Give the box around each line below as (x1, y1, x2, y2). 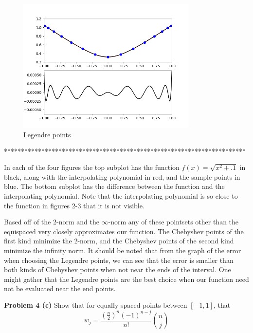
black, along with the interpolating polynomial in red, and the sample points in (4, 171, 240, 182)
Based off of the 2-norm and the (4, 217, 99, 227)
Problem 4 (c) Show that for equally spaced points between (4, 299, 187, 310)
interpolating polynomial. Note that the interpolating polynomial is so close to (4, 190, 238, 201)
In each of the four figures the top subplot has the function (4, 162, 180, 172)
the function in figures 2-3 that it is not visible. (4, 200, 145, 210)
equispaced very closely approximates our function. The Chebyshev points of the (4, 226, 244, 236)
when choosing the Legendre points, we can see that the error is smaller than (4, 255, 234, 265)
